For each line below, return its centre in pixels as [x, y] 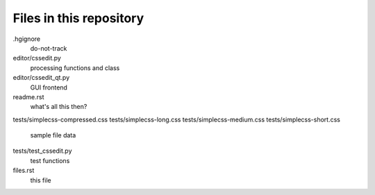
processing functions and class [75, 68]
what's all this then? [59, 107]
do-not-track [49, 48]
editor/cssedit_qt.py [41, 78]
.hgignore [27, 39]
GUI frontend [49, 87]
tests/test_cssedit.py [42, 151]
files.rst [24, 171]
